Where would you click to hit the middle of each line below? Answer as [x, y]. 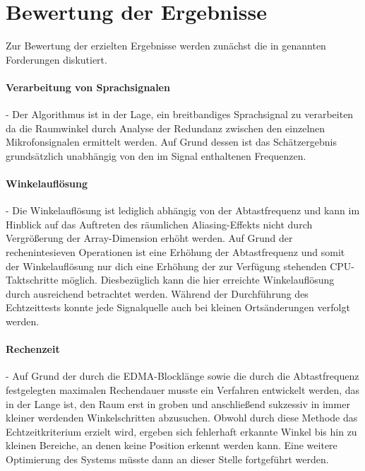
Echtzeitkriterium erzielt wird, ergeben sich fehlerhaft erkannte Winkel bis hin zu [181, 431]
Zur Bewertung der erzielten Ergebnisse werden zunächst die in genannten [166, 46]
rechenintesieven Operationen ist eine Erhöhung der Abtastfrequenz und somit [175, 252]
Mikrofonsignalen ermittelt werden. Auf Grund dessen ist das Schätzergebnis [171, 142]
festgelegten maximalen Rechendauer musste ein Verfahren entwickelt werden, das [183, 390]
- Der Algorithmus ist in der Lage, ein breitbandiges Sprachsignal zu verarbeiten [180, 114]
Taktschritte [32, 280]
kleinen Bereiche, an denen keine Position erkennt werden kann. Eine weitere [172, 445]
